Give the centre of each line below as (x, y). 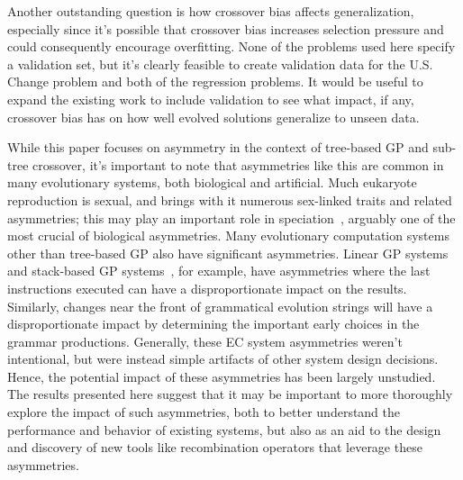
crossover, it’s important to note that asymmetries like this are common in (238, 164)
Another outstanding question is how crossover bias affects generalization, (211, 11)
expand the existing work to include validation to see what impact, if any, (211, 99)
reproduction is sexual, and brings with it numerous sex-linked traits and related (230, 199)
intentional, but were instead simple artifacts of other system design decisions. (223, 359)
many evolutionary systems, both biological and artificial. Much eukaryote (212, 182)
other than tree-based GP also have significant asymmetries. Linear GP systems (228, 253)
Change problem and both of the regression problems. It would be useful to (215, 82)
